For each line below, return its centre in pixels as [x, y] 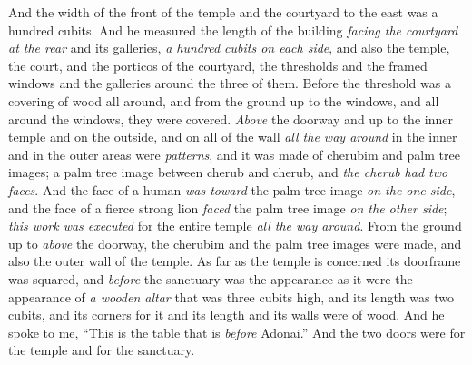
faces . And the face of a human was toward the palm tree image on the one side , [232, 189]
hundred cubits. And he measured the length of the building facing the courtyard [233, 30]
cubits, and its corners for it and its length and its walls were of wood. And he [226, 315]
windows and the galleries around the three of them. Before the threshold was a [230, 83]
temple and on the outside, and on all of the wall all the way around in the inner [233, 137]
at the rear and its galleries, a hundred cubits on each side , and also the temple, [229, 48]
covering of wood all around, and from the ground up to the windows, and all [224, 100]
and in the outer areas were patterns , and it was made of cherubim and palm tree [234, 154]
